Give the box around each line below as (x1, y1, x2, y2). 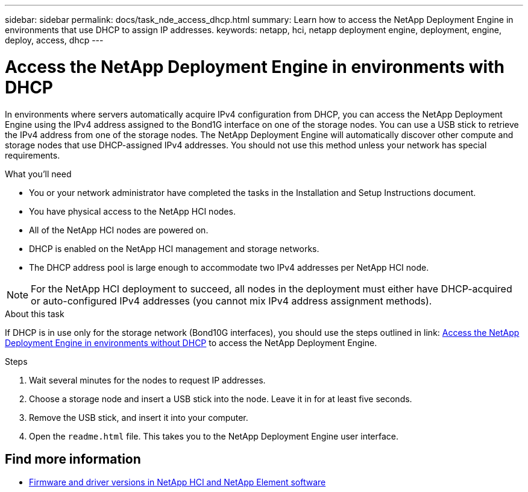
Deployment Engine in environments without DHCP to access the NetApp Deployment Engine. (5, 337, 377, 348)
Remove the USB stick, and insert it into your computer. (29, 412, 248, 423)
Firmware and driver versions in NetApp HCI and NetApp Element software (29, 477, 326, 488)
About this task (5, 308, 64, 319)
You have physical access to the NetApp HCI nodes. (29, 206, 236, 216)
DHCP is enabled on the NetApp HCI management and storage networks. (29, 243, 319, 254)
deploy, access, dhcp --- (5, 35, 104, 45)
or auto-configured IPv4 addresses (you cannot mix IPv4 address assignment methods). (31, 294, 432, 307)
